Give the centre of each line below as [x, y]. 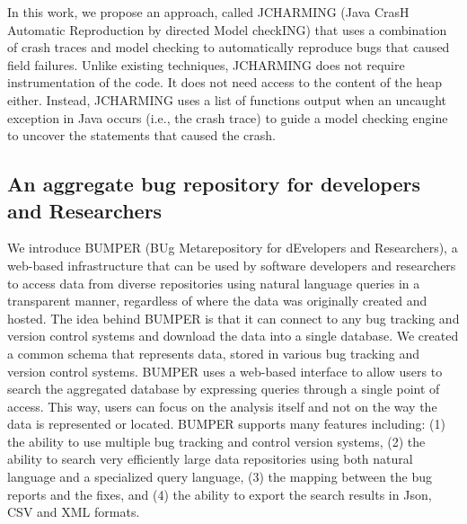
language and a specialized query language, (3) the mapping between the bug [220, 477]
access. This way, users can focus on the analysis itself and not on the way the [222, 406]
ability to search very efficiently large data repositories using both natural [210, 459]
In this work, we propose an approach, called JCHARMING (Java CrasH [208, 12]
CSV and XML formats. [74, 512]
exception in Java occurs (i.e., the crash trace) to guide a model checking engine [228, 117]
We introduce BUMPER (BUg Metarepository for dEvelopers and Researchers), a [233, 248]
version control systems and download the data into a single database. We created [233, 336]
